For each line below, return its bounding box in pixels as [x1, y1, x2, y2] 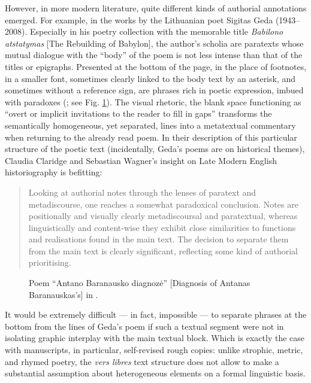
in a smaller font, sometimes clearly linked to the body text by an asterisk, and [5, 72, 296, 84]
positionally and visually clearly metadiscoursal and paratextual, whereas [28, 209, 298, 222]
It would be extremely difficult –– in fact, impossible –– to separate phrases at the [5, 308, 307, 321]
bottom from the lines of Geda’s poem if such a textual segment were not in [5, 320, 284, 332]
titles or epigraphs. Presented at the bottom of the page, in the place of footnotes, [5, 60, 307, 72]
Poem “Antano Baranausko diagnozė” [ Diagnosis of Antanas [29, 276, 250, 289]
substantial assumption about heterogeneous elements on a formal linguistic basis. [5, 367, 306, 379]
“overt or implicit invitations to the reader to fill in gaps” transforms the [5, 107, 272, 120]
